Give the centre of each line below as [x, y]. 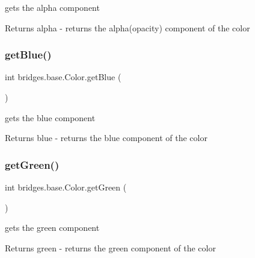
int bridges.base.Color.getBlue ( [63, 77]
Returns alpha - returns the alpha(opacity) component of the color [127, 27]
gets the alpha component [52, 7]
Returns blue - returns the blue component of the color [106, 138]
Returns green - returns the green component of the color [110, 247]
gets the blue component [50, 117]
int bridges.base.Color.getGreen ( [66, 187]
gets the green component [52, 228]
